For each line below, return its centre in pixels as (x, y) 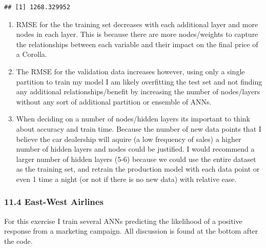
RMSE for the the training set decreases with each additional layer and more (137, 24)
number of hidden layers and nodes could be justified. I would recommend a (135, 149)
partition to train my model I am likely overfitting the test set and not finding (139, 81)
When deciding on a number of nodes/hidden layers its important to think (133, 119)
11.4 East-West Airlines (54, 202)
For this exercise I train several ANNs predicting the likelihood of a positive (123, 221)
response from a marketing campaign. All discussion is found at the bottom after (131, 231)
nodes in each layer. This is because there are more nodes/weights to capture (137, 34)
